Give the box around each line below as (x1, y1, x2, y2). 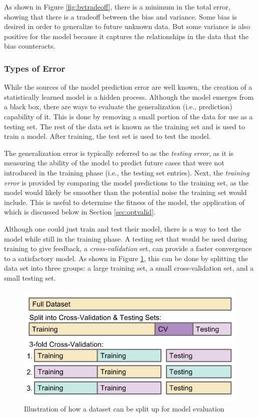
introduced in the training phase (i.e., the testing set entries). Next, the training (4, 167, 249, 177)
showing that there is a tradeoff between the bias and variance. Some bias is (4, 11, 237, 22)
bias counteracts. (4, 41, 55, 51)
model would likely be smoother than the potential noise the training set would (4, 187, 247, 197)
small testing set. (4, 272, 56, 283)
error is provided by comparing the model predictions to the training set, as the (4, 177, 248, 187)
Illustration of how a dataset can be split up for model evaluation (24, 403, 224, 413)
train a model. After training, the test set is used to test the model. (4, 131, 211, 141)
